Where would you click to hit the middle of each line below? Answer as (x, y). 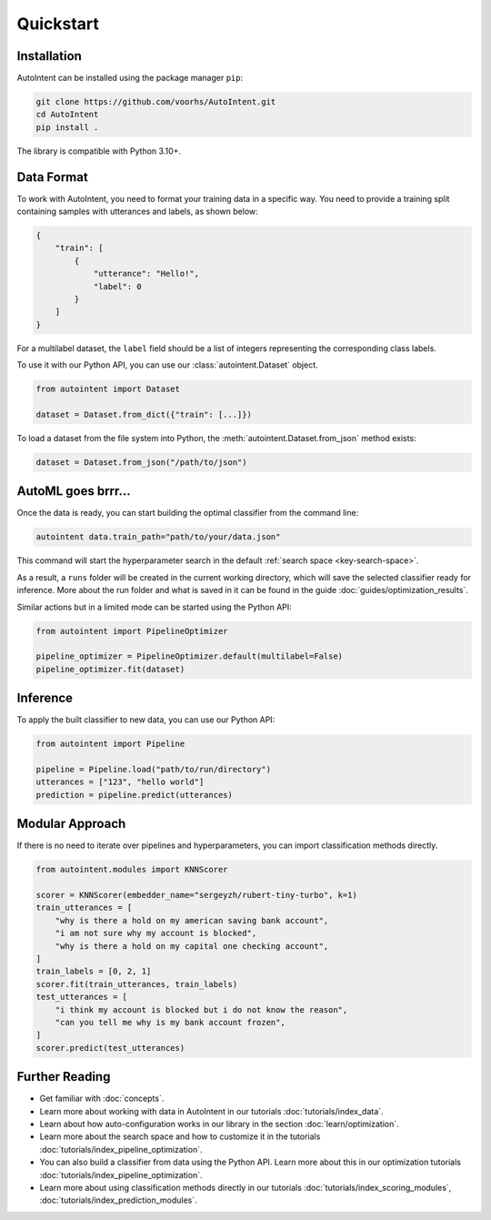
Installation (49, 56)
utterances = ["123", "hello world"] (120, 782)
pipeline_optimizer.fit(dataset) (110, 669)
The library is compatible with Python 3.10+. (99, 151)
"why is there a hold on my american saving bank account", (192, 920)
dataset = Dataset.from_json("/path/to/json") (141, 462)
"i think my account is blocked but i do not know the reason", (201, 1009)
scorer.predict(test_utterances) (110, 1048)
